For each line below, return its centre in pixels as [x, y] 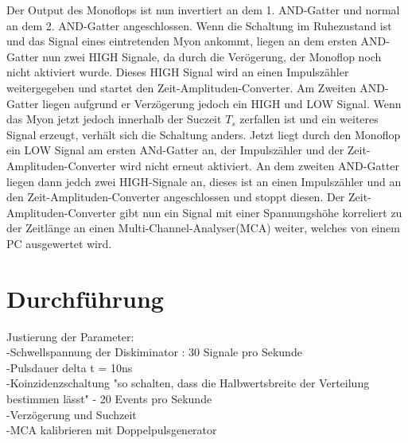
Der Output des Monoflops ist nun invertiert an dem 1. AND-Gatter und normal [203, 10]
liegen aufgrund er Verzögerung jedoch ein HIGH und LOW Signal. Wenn [222, 103]
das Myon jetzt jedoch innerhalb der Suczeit [114, 119]
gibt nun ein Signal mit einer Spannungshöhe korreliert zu [261, 212]
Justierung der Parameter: [70, 336]
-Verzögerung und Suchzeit [72, 414]
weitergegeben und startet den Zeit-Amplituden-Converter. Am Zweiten [181, 87]
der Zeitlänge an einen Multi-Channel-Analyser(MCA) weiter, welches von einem [203, 228]
